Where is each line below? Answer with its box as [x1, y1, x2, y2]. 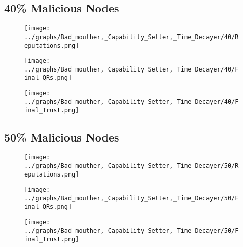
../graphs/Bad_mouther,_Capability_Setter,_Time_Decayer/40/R [24, 33, 239, 41]
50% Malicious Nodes [4, 129, 119, 145]
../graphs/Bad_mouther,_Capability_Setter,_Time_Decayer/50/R [24, 162, 239, 169]
